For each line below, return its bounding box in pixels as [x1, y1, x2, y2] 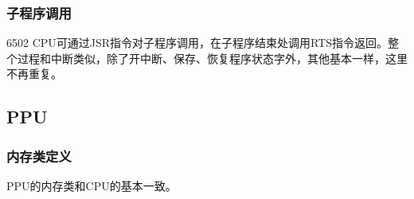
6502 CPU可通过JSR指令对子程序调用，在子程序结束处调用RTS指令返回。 [6, 34, 389, 51]
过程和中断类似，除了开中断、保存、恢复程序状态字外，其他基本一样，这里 [17, 49, 408, 66]
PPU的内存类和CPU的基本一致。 [6, 178, 177, 193]
